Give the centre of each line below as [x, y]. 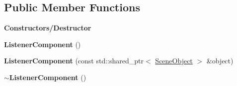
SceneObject [174, 61]
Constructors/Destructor [48, 28]
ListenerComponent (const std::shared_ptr [74, 61]
